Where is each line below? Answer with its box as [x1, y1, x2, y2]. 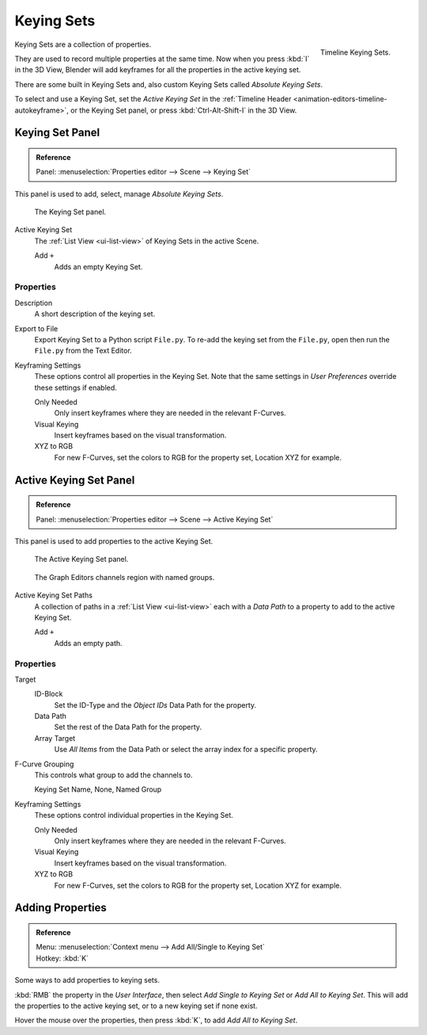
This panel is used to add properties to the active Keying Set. [14, 537, 213, 546]
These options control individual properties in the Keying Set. [34, 811, 233, 820]
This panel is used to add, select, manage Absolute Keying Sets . [14, 189, 224, 198]
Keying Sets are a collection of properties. [14, 40, 152, 49]
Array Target [34, 733, 76, 743]
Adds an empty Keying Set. [54, 262, 143, 271]
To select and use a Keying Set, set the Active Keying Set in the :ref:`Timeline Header [14, 94, 292, 104]
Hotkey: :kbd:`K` [36, 953, 89, 963]
